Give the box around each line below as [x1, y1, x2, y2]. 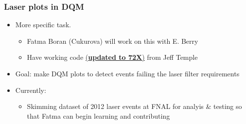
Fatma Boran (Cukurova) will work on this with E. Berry [27, 35, 198, 46]
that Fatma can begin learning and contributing [27, 110, 170, 121]
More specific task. [15, 19, 71, 30]
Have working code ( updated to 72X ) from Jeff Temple [27, 52, 198, 62]
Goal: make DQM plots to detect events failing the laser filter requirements [15, 69, 240, 78]
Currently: [15, 85, 46, 95]
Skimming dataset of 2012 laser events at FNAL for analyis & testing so [27, 101, 242, 111]
